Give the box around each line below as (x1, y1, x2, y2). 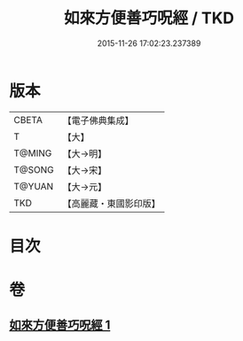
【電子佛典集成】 (62, 114, 135, 127)
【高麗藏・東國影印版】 (62, 197, 161, 209)
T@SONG (13, 163, 55, 175)
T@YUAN (13, 180, 54, 192)
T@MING (13, 147, 52, 159)
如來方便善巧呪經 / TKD (63, 8, 235, 28)
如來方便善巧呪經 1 (9, 318, 111, 333)
